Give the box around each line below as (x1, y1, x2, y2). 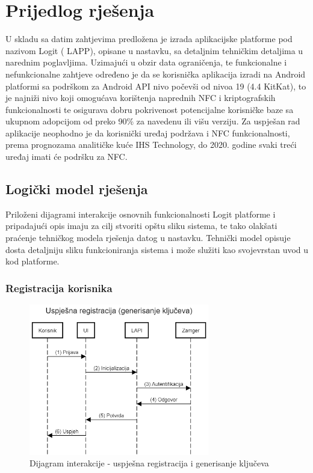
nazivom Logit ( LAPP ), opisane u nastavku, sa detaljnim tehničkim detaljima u (5, 44, 303, 56)
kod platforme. (5, 255, 60, 267)
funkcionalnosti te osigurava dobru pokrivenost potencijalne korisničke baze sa (5, 103, 294, 115)
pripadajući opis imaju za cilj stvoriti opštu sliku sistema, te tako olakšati (5, 219, 277, 232)
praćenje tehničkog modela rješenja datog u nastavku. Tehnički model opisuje (5, 231, 291, 244)
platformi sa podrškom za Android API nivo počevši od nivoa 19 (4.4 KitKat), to (5, 79, 306, 92)
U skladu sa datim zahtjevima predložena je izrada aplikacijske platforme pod (5, 32, 293, 45)
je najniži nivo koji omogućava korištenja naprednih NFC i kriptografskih (5, 91, 276, 104)
